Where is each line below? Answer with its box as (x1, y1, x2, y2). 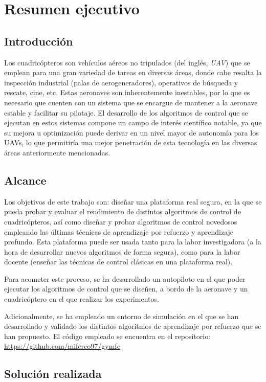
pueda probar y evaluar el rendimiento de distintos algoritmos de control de (4, 206, 241, 217)
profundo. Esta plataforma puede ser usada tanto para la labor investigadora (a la (4, 236, 261, 247)
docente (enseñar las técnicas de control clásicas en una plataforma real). (4, 256, 233, 267)
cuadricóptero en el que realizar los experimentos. (4, 294, 159, 304)
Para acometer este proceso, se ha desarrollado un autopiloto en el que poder (4, 273, 246, 284)
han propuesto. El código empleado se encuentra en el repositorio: (4, 330, 211, 341)
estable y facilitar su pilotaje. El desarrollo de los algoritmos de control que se (4, 107, 248, 118)
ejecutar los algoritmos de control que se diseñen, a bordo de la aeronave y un (4, 283, 248, 294)
